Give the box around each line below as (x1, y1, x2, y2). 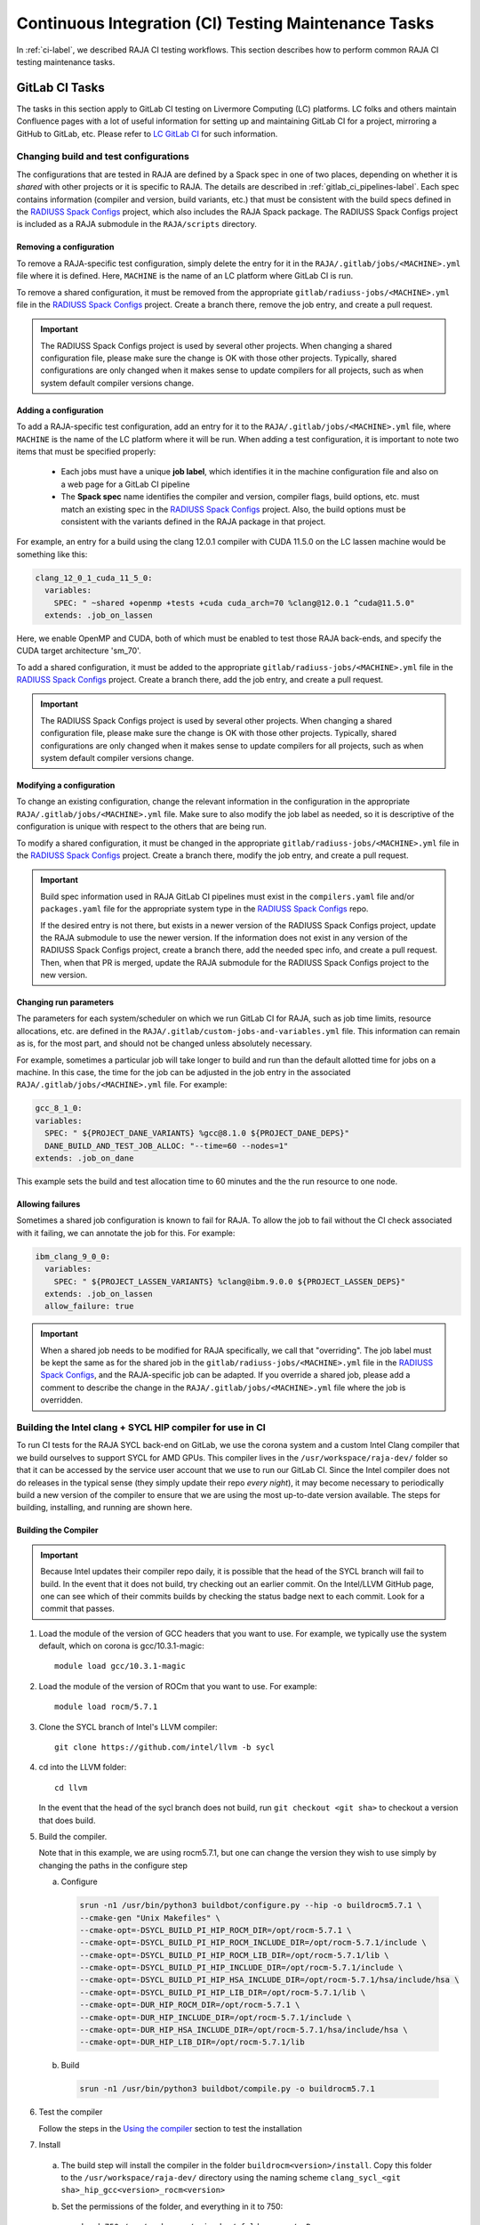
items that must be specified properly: (16, 446, 156, 457)
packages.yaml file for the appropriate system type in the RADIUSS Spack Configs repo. (40, 903, 369, 914)
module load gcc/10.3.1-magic (54, 1661, 187, 1671)
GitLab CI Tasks (16, 80, 106, 95)
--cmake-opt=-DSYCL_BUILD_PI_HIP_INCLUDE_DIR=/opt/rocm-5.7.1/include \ (79, 1962, 404, 1973)
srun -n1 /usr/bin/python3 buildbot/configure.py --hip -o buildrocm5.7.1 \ (79, 1900, 422, 1911)
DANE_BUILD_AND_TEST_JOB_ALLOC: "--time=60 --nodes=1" (44, 1140, 289, 1151)
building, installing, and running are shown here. (16, 1502, 193, 1513)
